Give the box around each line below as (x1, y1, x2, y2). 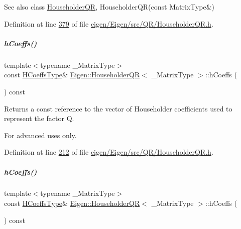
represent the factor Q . (4, 113, 74, 124)
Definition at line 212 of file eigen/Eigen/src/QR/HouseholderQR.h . (4, 147, 213, 157)
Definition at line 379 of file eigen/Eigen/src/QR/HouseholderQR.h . (4, 18, 213, 29)
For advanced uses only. (4, 130, 77, 140)
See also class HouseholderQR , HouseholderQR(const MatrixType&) (4, 2, 215, 12)
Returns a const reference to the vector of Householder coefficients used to (4, 103, 232, 113)
